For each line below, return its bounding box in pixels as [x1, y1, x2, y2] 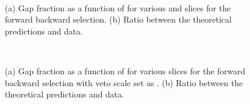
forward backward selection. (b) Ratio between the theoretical [5, 13, 232, 26]
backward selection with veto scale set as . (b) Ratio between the [5, 76, 243, 89]
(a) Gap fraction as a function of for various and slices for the [5, 1, 231, 14]
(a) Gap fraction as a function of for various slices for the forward [5, 64, 245, 77]
